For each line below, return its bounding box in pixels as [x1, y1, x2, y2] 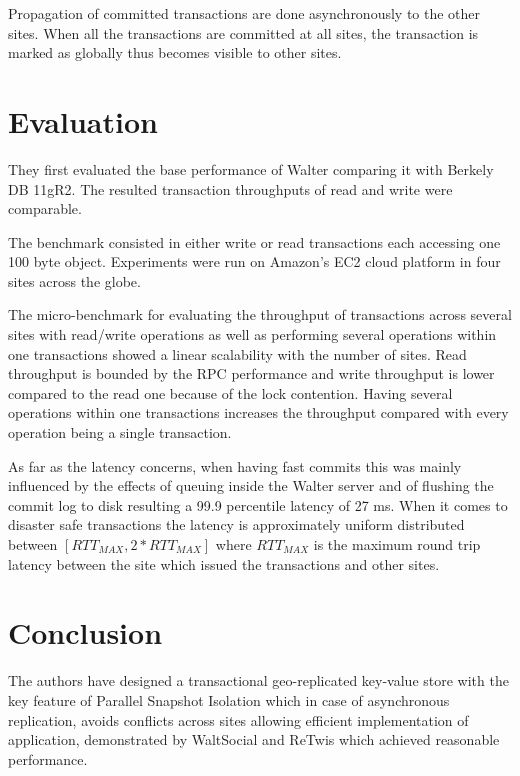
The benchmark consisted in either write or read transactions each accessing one [8, 231, 501, 252]
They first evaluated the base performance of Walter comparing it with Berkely [8, 158, 494, 179]
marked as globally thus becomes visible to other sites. [8, 42, 342, 63]
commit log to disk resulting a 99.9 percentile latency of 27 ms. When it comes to [8, 494, 508, 515]
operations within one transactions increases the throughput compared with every [8, 402, 509, 423]
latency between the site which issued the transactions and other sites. [8, 553, 440, 574]
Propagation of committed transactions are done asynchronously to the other [8, 3, 481, 23]
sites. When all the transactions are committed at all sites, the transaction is [8, 22, 479, 43]
